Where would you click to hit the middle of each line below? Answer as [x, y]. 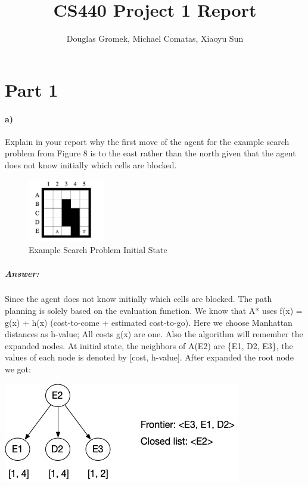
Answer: [22, 273]
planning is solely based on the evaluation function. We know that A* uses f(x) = [154, 311]
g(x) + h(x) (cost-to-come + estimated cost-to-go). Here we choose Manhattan [149, 322]
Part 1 [32, 89]
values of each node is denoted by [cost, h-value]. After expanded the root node [149, 357]
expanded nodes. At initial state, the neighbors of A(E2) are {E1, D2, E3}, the [149, 345]
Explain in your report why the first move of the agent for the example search [147, 141]
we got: [18, 369]
